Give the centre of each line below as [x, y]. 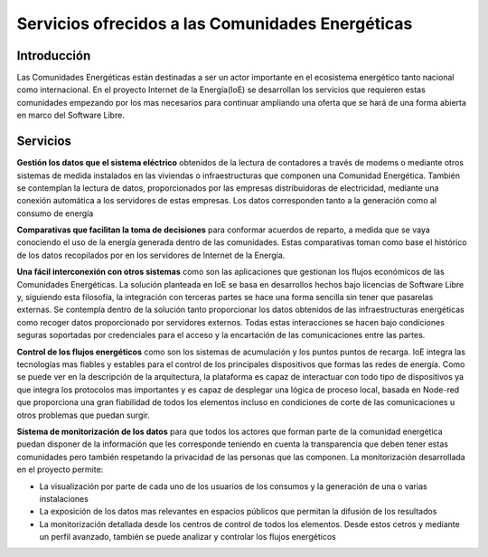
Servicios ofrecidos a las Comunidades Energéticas [215, 24]
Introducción [54, 56]
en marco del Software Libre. [71, 115]
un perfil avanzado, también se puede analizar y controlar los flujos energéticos [188, 537]
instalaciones [64, 498]
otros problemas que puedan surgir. [84, 415]
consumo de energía [55, 213]
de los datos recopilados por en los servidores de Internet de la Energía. [151, 255]
